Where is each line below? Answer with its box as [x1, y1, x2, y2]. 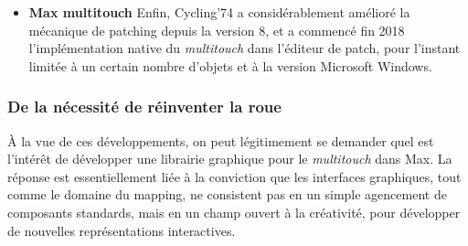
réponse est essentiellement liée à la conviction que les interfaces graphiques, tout [7, 166, 462, 186]
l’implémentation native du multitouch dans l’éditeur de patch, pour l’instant [28, 38, 461, 58]
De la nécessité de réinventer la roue [7, 95, 282, 118]
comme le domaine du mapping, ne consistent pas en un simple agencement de [7, 185, 447, 204]
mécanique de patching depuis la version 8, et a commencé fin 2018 [28, 20, 405, 39]
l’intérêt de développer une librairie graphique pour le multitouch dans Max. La [7, 149, 452, 168]
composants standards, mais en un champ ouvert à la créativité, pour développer [7, 202, 461, 221]
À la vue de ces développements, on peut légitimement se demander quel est [7, 131, 434, 150]
